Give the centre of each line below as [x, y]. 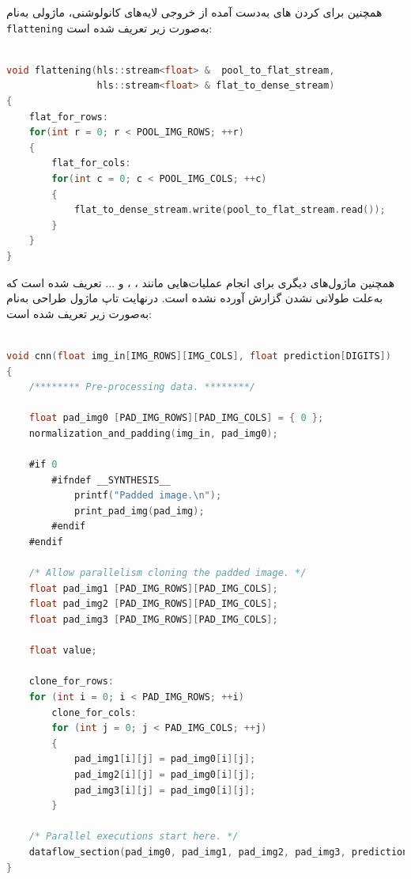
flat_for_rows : [68, 117]
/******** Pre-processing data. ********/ [142, 387]
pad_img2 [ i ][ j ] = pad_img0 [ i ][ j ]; [165, 774]
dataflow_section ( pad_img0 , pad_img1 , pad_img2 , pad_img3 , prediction [219, 852]
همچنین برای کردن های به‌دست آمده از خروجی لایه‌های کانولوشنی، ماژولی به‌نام [194, 12]
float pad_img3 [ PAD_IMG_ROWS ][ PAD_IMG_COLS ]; [153, 620]
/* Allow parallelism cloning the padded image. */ [168, 573]
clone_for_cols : [94, 712]
